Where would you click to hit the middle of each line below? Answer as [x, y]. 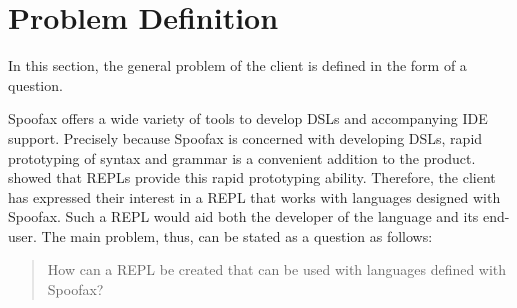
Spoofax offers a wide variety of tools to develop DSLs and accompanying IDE [248, 118]
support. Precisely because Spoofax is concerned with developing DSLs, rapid [245, 137]
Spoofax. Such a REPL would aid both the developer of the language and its [243, 216]
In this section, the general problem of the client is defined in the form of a [237, 65]
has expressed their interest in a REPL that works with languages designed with [254, 196]
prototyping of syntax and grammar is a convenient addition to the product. [242, 157]
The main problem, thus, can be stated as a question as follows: [237, 235]
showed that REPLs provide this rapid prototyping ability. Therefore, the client [252, 177]
